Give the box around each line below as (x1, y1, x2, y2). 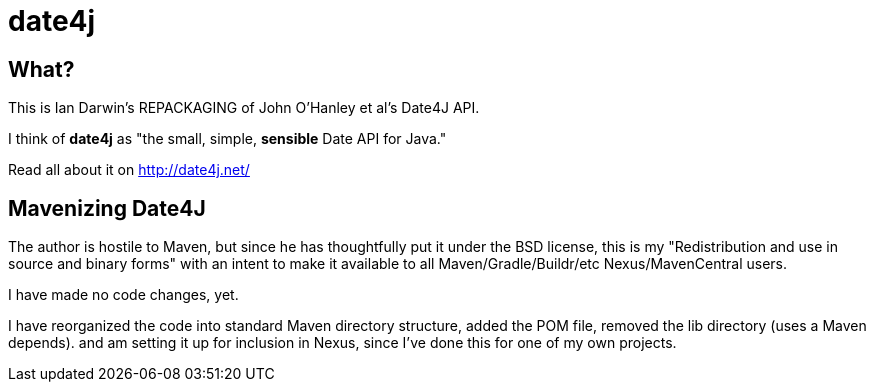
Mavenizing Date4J (8, 195, 206, 221)
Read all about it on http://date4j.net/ (8, 161, 250, 179)
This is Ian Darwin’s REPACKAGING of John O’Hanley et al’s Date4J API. (8, 99, 480, 117)
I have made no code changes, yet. (8, 286, 239, 304)
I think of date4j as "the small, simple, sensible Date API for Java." (8, 130, 447, 148)
